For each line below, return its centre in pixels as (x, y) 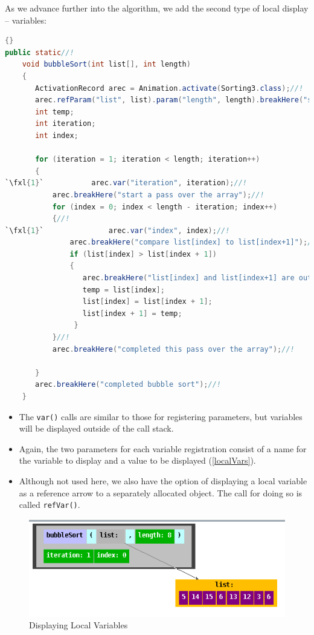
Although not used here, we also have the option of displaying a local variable (163, 481)
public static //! (40, 52)
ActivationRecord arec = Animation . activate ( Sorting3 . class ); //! (169, 88)
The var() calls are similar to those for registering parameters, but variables (161, 416)
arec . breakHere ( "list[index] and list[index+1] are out (197, 278)
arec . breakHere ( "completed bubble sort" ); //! (128, 385)
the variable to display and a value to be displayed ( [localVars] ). (137, 460)
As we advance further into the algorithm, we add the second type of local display (157, 8)
